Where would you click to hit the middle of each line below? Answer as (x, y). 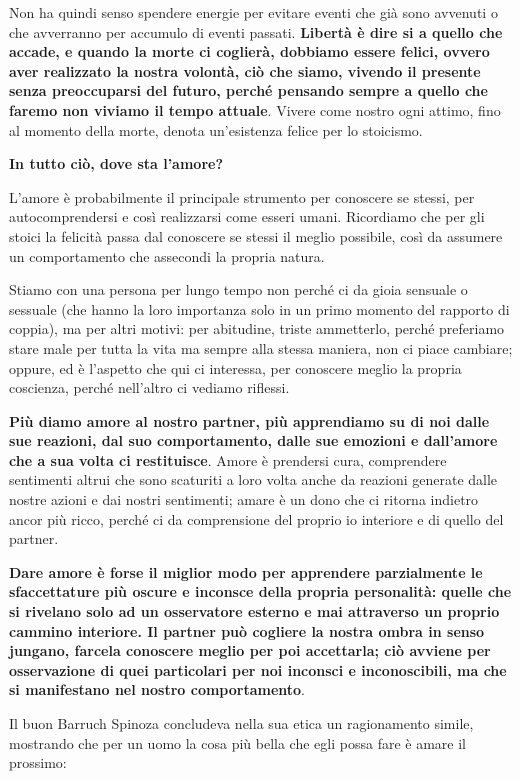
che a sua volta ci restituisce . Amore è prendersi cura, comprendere (228, 459)
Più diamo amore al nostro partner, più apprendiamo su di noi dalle (249, 420)
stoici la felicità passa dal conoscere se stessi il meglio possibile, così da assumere (256, 235)
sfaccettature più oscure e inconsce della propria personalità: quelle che (260, 591)
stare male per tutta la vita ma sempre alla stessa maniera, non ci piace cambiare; (261, 347)
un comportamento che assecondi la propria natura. (167, 255)
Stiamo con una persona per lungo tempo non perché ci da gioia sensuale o (238, 289)
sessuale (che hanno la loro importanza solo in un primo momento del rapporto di (259, 308)
